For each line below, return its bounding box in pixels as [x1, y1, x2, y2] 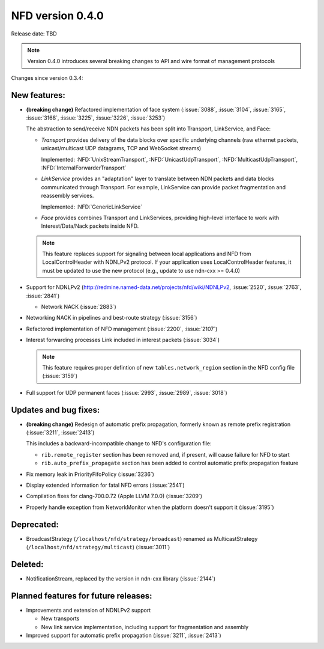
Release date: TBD [11, 30, 57, 37]
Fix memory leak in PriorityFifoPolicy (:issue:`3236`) [26, 471, 154, 478]
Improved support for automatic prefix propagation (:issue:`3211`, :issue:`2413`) [26, 632, 221, 639]
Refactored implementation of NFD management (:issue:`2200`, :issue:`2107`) [26, 325, 218, 332]
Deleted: [11, 559, 44, 569]
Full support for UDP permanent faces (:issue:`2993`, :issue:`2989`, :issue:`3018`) [26, 389, 227, 396]
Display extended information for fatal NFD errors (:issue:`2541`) [26, 481, 185, 489]
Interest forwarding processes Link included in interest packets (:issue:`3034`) [26, 337, 220, 344]
